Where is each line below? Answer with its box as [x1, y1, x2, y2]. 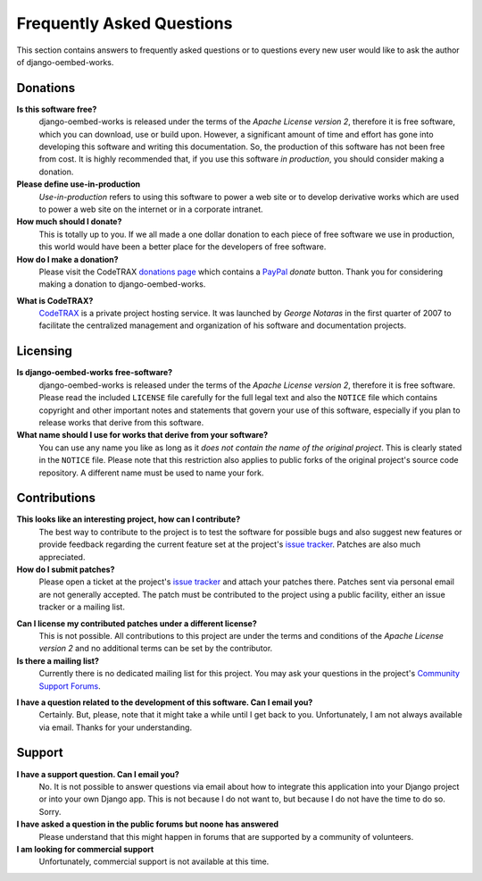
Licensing [16, 344, 73, 359]
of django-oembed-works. [16, 56, 114, 67]
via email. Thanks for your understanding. [38, 722, 192, 733]
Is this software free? [16, 104, 97, 114]
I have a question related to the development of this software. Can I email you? [16, 697, 313, 708]
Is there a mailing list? [16, 655, 100, 666]
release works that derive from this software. [38, 416, 204, 428]
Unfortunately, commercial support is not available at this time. [38, 856, 270, 867]
